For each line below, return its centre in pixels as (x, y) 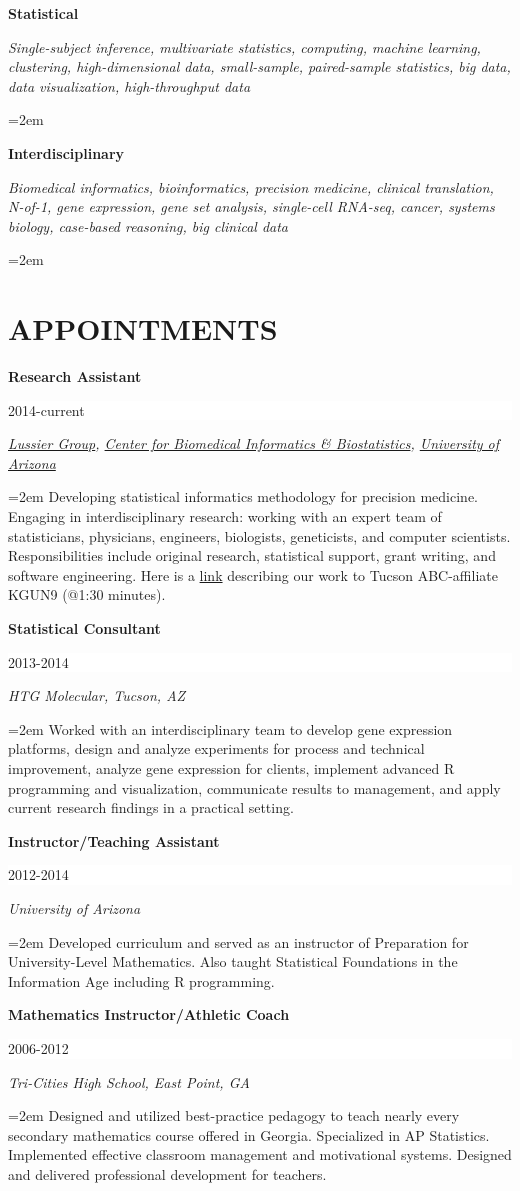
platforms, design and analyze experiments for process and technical (216, 748)
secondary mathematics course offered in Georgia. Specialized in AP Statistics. (249, 1134)
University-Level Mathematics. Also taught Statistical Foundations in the (233, 961)
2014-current (46, 409)
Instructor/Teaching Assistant (114, 840)
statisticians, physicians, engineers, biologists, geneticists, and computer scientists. (259, 535)
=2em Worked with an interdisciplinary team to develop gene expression (230, 728)
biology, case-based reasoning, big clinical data (148, 225)
